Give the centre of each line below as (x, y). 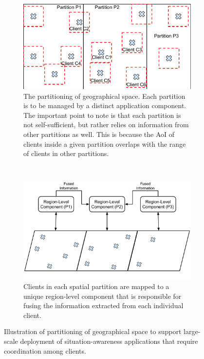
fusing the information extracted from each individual (103, 305)
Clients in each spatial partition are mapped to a (96, 286)
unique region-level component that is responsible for (102, 296)
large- (192, 331)
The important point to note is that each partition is (102, 115)
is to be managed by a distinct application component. (105, 105)
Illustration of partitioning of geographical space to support (93, 331)
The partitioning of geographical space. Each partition (104, 96)
